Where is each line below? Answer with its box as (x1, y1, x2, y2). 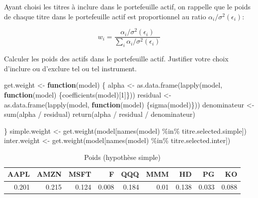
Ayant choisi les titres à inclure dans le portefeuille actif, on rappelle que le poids (4, 1, 251, 11)
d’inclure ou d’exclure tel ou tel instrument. (4, 63, 137, 73)
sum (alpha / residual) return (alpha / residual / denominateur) (4, 109, 195, 119)
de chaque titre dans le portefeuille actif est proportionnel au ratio (4, 11, 206, 21)
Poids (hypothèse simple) (84, 151, 161, 162)
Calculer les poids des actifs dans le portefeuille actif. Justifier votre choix (4, 53, 229, 64)
